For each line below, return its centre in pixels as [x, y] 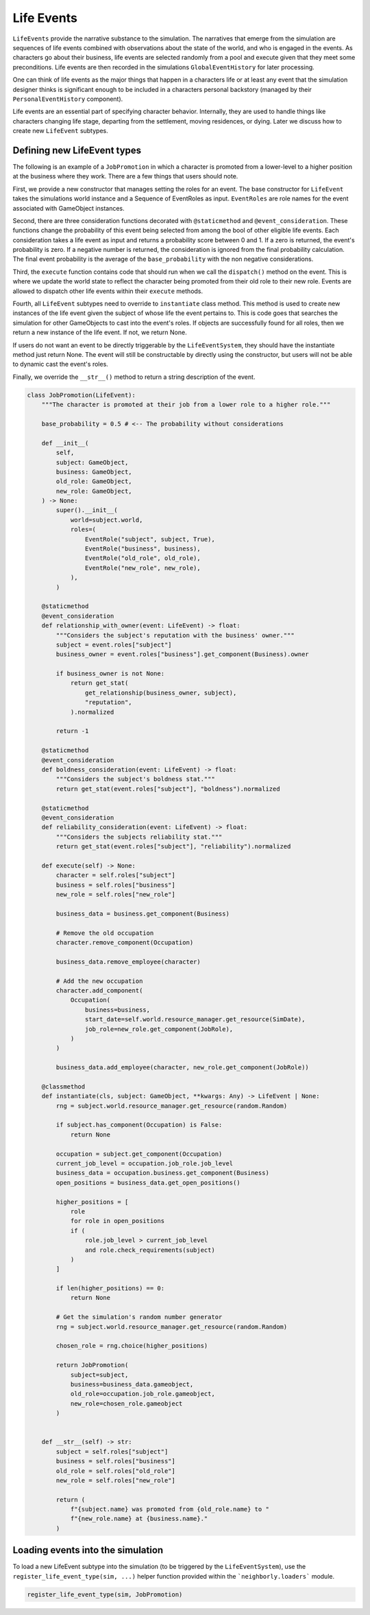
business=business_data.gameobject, [132, 1384]
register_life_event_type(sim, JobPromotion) [105, 1594]
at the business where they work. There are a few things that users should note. [125, 176]
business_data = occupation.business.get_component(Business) [163, 1173]
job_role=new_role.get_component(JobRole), [159, 1029]
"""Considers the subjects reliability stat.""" [139, 837]
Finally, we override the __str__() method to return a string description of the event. [134, 377]
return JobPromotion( [92, 1365]
